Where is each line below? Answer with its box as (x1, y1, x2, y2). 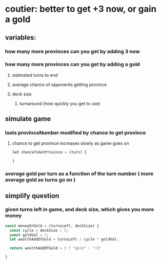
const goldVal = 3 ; (9, 232, 49, 238)
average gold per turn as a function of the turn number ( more (5, 170, 154, 177)
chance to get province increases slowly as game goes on (12, 140, 129, 146)
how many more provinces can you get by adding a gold (5, 61, 140, 68)
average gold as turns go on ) (5, 176, 76, 183)
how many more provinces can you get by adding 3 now (5, 48, 140, 55)
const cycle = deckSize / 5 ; (9, 228, 69, 233)
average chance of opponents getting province (12, 82, 107, 88)
